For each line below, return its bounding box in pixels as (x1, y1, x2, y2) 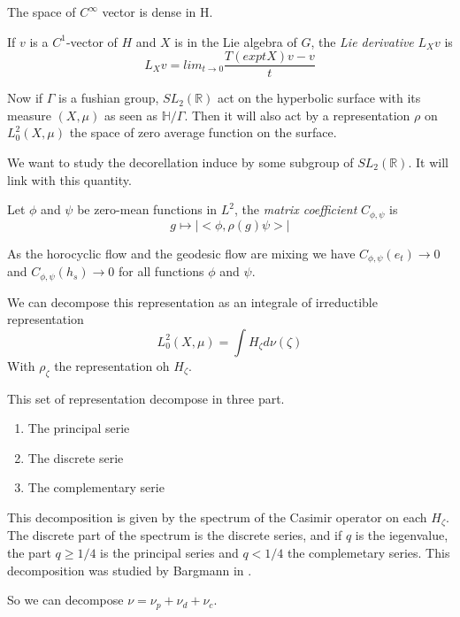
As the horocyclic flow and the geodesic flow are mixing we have (7, 243, 356, 262)
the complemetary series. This (287, 543, 450, 561)
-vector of (65, 32, 118, 50)
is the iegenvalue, (355, 526, 448, 544)
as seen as (103, 105, 158, 124)
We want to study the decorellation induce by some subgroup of (7, 153, 354, 172)
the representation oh (54, 356, 170, 374)
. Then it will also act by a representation (184, 105, 410, 124)
